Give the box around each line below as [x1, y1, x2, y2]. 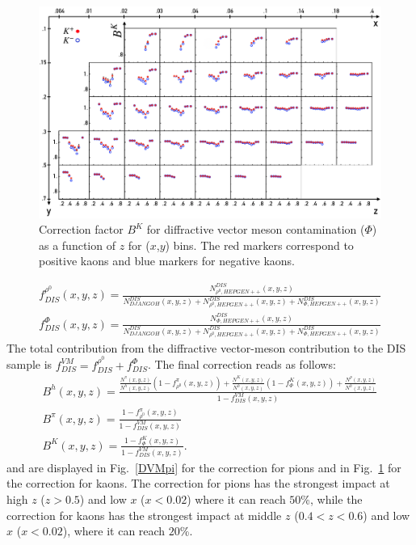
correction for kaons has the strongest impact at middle [6, 506, 282, 523]
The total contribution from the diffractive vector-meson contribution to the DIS [6, 339, 406, 356]
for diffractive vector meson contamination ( [146, 221, 365, 238]
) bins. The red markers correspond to [165, 236, 354, 253]
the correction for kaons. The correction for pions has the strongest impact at [6, 475, 390, 492]
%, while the [300, 490, 363, 507]
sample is [6, 356, 53, 373]
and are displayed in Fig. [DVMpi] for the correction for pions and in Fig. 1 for [6, 458, 401, 475]
